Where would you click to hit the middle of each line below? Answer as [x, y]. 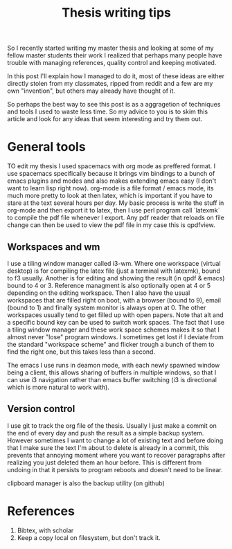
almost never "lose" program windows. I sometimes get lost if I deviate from [115, 336]
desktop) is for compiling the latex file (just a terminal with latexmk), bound [114, 271]
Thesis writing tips [116, 13]
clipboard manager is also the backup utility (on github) [86, 483]
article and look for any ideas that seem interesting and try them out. [105, 119]
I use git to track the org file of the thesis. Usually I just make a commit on [112, 425]
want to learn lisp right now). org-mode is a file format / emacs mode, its [110, 188]
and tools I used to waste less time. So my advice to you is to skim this [108, 111]
